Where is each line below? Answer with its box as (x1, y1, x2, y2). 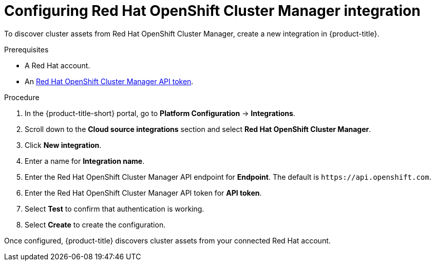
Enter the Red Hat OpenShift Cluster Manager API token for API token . (25, 188, 262, 197)
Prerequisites (4, 45, 49, 54)
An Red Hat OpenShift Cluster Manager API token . (25, 77, 194, 86)
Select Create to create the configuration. (25, 220, 166, 229)
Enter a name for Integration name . (25, 156, 145, 165)
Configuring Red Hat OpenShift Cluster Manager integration (4, 2, 421, 20)
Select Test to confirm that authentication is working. (25, 204, 204, 213)
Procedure (4, 92, 40, 102)
